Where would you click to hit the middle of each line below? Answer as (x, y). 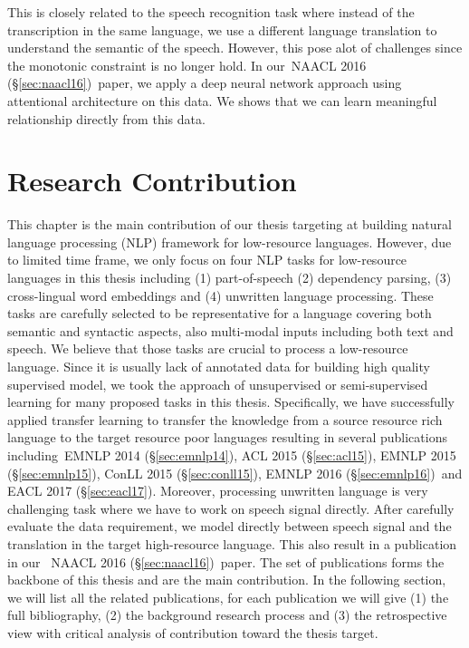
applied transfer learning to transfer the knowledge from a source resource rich (225, 419)
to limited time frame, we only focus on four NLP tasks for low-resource (207, 260)
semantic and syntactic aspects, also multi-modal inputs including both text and (230, 330)
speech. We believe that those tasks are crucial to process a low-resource (208, 348)
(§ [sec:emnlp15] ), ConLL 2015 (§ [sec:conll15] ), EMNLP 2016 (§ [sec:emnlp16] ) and (235, 473)
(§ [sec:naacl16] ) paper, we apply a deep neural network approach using (205, 83)
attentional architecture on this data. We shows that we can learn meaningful (222, 100)
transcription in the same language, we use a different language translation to (222, 29)
